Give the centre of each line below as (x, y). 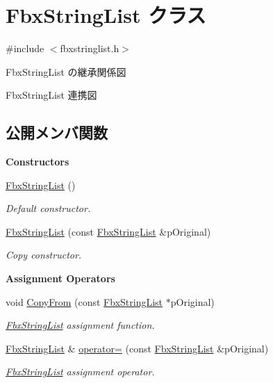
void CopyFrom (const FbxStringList (84, 301)
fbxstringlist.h (90, 48)
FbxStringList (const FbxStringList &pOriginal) (108, 231)
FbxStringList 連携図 (51, 95)
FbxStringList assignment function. (80, 325)
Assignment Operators (60, 278)
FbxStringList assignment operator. (80, 372)
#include (25, 48)
